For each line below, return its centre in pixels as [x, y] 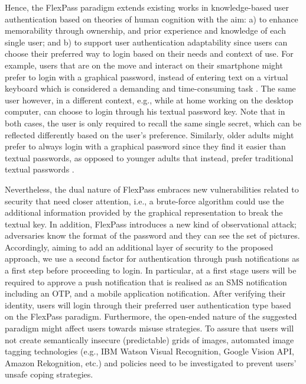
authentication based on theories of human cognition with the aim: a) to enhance [152, 19]
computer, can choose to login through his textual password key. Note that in [145, 111]
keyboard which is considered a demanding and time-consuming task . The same [150, 88]
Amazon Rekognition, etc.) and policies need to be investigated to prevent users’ [151, 362]
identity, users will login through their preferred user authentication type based [148, 305]
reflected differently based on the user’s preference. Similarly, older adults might [149, 134]
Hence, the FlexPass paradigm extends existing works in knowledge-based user [147, 7]
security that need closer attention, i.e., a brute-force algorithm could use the [144, 201]
